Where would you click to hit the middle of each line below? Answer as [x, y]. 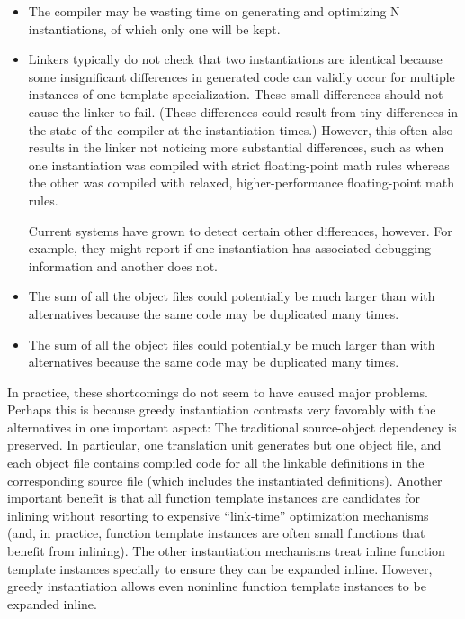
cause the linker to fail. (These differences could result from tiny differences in [243, 111]
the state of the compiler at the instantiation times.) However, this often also [241, 129]
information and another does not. [123, 265]
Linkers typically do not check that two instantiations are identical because [235, 59]
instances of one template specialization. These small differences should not [236, 94]
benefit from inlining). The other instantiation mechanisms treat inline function [226, 551]
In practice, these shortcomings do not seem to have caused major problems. [218, 391]
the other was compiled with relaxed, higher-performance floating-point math [241, 182]
